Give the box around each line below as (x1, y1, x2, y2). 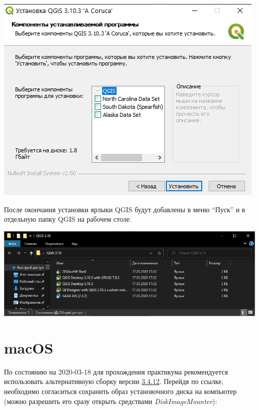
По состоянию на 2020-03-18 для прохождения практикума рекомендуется (4, 366, 228, 377)
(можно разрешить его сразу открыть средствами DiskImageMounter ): (4, 396, 217, 406)
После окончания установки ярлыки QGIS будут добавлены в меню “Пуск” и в (4, 204, 246, 214)
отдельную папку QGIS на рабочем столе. (4, 214, 131, 224)
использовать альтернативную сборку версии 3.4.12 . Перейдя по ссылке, (4, 376, 224, 387)
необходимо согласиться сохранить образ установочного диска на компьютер (4, 386, 237, 397)
